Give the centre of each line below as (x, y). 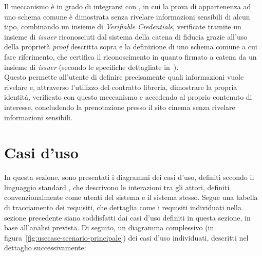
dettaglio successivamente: (45, 248)
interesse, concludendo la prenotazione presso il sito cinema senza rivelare (120, 107)
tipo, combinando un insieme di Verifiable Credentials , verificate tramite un (123, 26)
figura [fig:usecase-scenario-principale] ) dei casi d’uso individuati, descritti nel (126, 237)
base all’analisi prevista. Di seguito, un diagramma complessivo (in (109, 227)
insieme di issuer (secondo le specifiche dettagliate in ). (91, 67)
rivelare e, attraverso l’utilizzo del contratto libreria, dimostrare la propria (121, 87)
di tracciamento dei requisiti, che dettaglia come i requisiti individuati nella (123, 207)
